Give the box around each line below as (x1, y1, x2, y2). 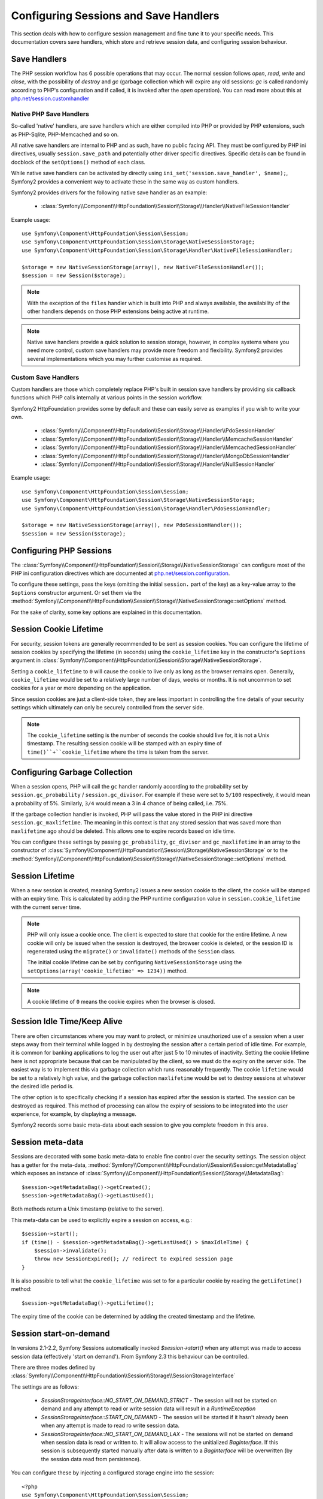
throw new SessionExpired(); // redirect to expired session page (33, 1256, 233, 1262)
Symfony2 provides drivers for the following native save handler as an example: (11, 189, 208, 196)
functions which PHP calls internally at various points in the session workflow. (11, 394, 203, 401)
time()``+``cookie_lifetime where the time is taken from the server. (27, 748, 209, 755)
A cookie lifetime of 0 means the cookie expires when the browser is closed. (27, 998, 215, 1005)
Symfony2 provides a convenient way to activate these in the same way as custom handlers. (11, 177, 239, 185)
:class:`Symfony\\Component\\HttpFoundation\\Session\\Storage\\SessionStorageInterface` (11, 1372, 236, 1379)
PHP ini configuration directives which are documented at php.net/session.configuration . (11, 570, 230, 577)
